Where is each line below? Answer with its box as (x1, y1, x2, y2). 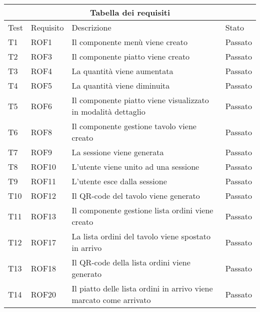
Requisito (30, 22, 64, 33)
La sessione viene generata (71, 146, 164, 158)
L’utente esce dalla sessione (71, 175, 167, 187)
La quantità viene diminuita (71, 80, 170, 91)
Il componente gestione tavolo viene (71, 120, 196, 132)
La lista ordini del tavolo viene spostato (71, 230, 210, 242)
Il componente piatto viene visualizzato (71, 94, 209, 106)
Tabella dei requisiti (89, 7, 170, 18)
